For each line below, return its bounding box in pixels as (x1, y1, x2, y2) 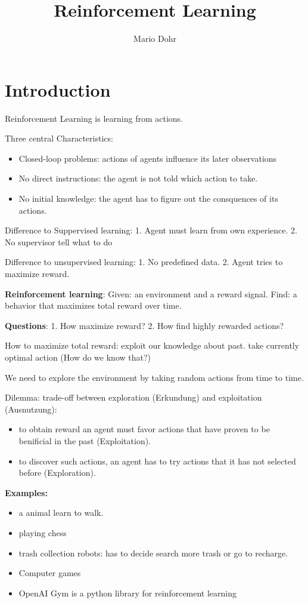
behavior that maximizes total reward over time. (5, 299, 182, 312)
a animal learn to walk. (18, 506, 104, 519)
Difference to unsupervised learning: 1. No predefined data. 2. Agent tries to (5, 256, 283, 268)
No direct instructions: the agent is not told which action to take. (18, 172, 258, 184)
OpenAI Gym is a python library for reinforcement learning (18, 586, 237, 599)
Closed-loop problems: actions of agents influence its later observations (18, 152, 277, 164)
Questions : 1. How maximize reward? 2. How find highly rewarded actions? (5, 319, 284, 331)
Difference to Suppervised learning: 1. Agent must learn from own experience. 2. (5, 224, 297, 236)
